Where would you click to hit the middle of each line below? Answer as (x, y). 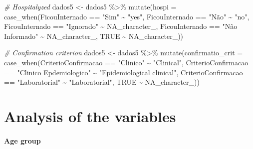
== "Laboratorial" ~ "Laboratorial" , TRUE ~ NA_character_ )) (102, 82)
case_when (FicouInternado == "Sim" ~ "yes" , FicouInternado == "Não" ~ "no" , (127, 16)
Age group (22, 140)
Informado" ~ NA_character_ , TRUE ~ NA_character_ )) (94, 36)
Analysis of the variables (90, 116)
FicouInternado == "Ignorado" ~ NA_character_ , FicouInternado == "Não (121, 26)
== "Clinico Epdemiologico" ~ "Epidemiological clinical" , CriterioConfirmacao (124, 72)
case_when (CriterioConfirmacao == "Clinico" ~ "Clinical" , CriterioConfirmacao (126, 62)
